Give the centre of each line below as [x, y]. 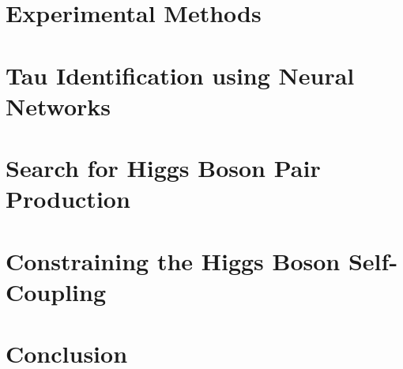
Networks [58, 105]
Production [68, 199]
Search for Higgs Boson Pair [163, 168]
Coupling [56, 291]
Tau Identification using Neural [180, 75]
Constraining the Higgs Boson [173, 260]
